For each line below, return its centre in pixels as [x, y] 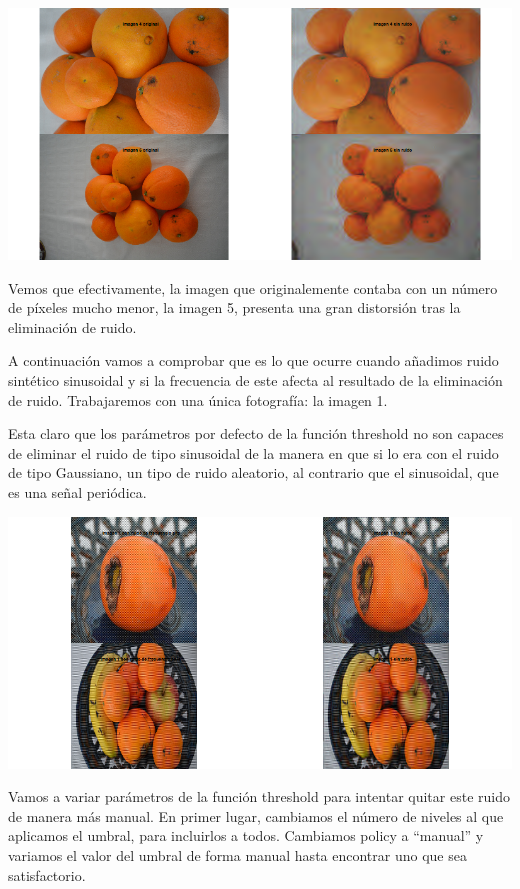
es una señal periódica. [77, 491]
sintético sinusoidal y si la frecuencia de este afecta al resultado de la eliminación [255, 379]
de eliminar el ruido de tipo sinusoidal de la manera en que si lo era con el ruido [253, 452]
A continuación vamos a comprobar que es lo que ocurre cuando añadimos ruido [253, 360]
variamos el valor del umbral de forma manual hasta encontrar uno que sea [237, 854]
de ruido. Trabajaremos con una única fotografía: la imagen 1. [198, 399]
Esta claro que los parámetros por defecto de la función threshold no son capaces [256, 433]
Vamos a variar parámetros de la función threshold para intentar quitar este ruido [259, 796]
